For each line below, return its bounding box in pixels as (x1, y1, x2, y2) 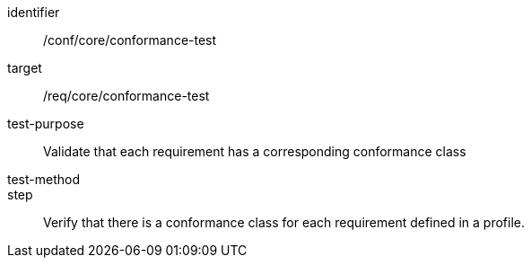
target (7, 60, 42, 75)
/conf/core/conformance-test (43, 32, 217, 48)
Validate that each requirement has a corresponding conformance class (43, 144, 466, 159)
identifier (7, 4, 60, 20)
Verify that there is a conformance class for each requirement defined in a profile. (43, 215, 526, 230)
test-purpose (7, 116, 84, 131)
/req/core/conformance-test (43, 88, 210, 103)
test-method (7, 172, 80, 187)
